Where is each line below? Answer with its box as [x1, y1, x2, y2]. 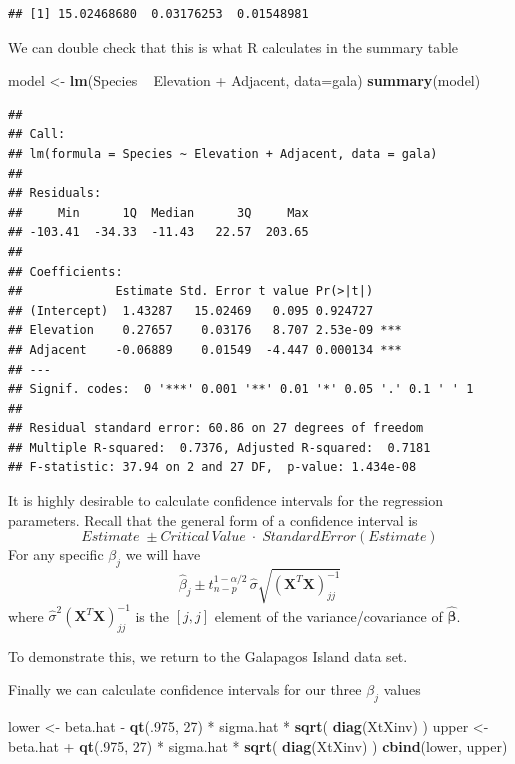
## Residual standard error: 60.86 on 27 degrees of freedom [8, 421, 424, 436]
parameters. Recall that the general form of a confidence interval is [8, 509, 418, 530]
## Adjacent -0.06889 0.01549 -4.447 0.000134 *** [8, 342, 402, 357]
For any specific [8, 544, 104, 565]
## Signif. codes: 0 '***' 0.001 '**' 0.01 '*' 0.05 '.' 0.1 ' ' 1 [8, 382, 474, 397]
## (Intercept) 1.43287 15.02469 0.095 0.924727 [8, 303, 374, 318]
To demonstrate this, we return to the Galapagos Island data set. [8, 645, 408, 666]
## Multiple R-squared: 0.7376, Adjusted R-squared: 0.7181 [8, 440, 431, 455]
